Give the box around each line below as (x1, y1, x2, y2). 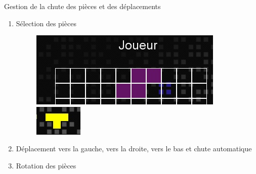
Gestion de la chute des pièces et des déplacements (4, 1, 161, 11)
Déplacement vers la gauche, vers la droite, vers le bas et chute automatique (16, 143, 252, 154)
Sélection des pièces (16, 18, 76, 28)
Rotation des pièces (16, 160, 76, 170)
